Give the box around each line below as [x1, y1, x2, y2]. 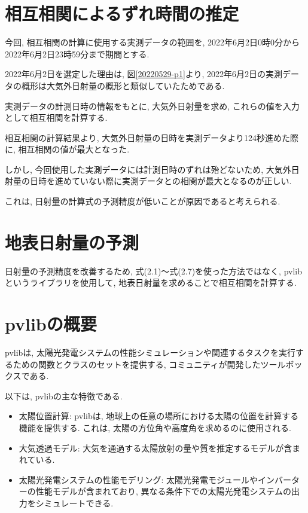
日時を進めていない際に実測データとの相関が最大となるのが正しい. [29, 175, 292, 187]
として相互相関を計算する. [5, 111, 108, 124]
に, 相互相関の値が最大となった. [5, 143, 130, 155]
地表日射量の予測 [5, 230, 139, 254]
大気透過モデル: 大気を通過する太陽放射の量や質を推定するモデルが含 [19, 441, 292, 454]
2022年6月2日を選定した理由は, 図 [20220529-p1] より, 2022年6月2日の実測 [5, 68, 283, 80]
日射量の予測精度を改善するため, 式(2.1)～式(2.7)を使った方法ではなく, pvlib [5, 264, 303, 277]
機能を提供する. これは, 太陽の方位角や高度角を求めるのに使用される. [19, 422, 291, 434]
